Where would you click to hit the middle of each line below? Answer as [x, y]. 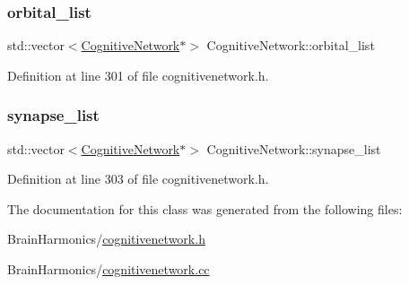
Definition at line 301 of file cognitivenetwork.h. [138, 75]
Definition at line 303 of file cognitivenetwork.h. [138, 179]
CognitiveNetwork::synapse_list [294, 148]
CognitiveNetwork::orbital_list [291, 45]
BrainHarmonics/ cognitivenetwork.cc [109, 269]
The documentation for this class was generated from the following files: [205, 208]
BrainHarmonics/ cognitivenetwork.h [106, 239]
